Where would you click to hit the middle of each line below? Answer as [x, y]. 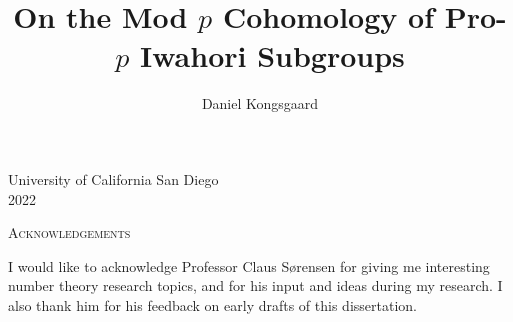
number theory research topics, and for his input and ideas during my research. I [255, 285]
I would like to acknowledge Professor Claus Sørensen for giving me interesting [249, 265]
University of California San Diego [113, 178]
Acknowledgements [69, 232]
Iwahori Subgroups [272, 55]
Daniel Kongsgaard [260, 103]
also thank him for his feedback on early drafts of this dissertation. [212, 304]
